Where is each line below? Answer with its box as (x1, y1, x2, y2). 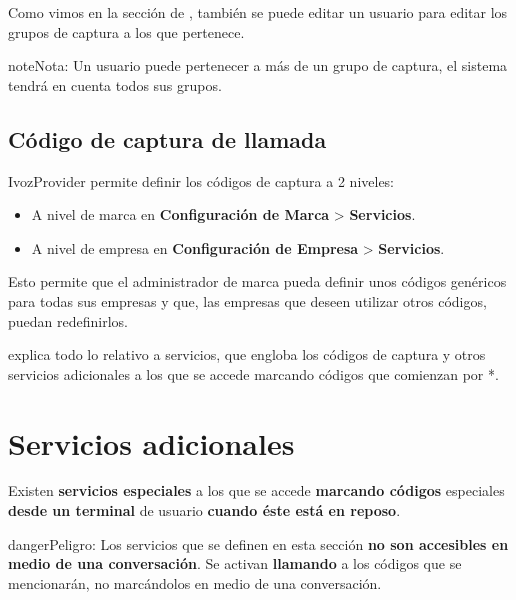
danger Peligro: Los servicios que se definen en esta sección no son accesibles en (8, 533, 509, 554)
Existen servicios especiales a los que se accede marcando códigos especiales (8, 480, 505, 501)
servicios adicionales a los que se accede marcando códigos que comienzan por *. (8, 363, 499, 384)
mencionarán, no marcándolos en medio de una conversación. (8, 572, 382, 593)
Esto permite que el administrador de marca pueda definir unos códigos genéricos (8, 271, 507, 292)
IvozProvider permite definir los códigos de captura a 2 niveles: (8, 170, 395, 191)
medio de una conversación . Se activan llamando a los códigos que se (8, 553, 462, 574)
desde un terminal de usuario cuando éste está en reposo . (8, 500, 401, 521)
